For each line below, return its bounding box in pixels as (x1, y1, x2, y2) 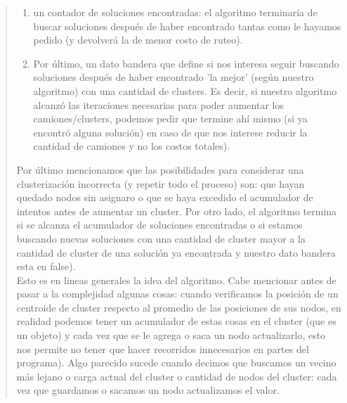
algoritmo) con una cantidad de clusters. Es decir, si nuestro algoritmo (33, 83, 337, 98)
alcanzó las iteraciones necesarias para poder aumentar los (33, 97, 284, 112)
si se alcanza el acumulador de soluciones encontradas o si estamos (16, 217, 303, 232)
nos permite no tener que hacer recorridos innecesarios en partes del (16, 341, 309, 356)
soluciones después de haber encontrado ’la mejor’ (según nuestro (33, 70, 314, 84)
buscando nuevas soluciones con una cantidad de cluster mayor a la (16, 231, 306, 245)
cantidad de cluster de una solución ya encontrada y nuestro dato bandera (16, 245, 336, 260)
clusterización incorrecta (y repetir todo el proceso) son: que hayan (16, 176, 305, 191)
